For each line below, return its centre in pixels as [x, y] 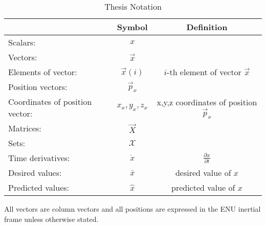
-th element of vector [204, 72]
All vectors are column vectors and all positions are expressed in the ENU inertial [132, 209]
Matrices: [25, 128]
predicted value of [203, 187]
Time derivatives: [39, 158]
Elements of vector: [43, 72]
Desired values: [35, 173]
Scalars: [22, 42]
